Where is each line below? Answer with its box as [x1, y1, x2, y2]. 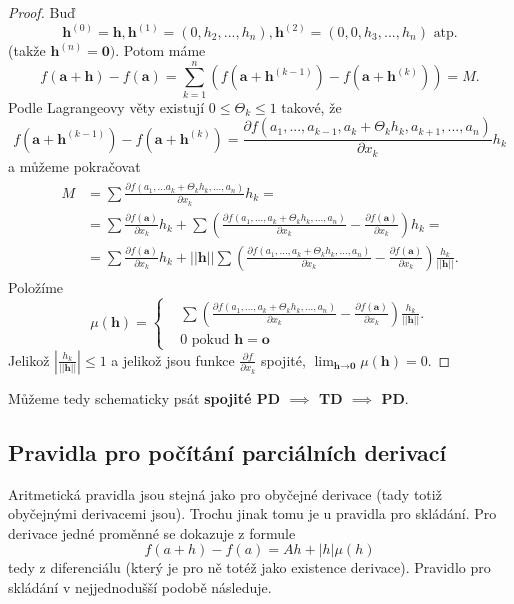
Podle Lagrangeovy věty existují [8, 96, 205, 117]
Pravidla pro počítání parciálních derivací [8, 436, 447, 467]
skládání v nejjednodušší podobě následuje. [8, 576, 272, 597]
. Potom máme [115, 40, 206, 61]
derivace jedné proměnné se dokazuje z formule [8, 522, 296, 543]
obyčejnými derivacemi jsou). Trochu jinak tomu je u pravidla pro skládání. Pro [8, 503, 497, 524]
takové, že [281, 96, 342, 117]
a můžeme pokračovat [8, 155, 141, 176]
